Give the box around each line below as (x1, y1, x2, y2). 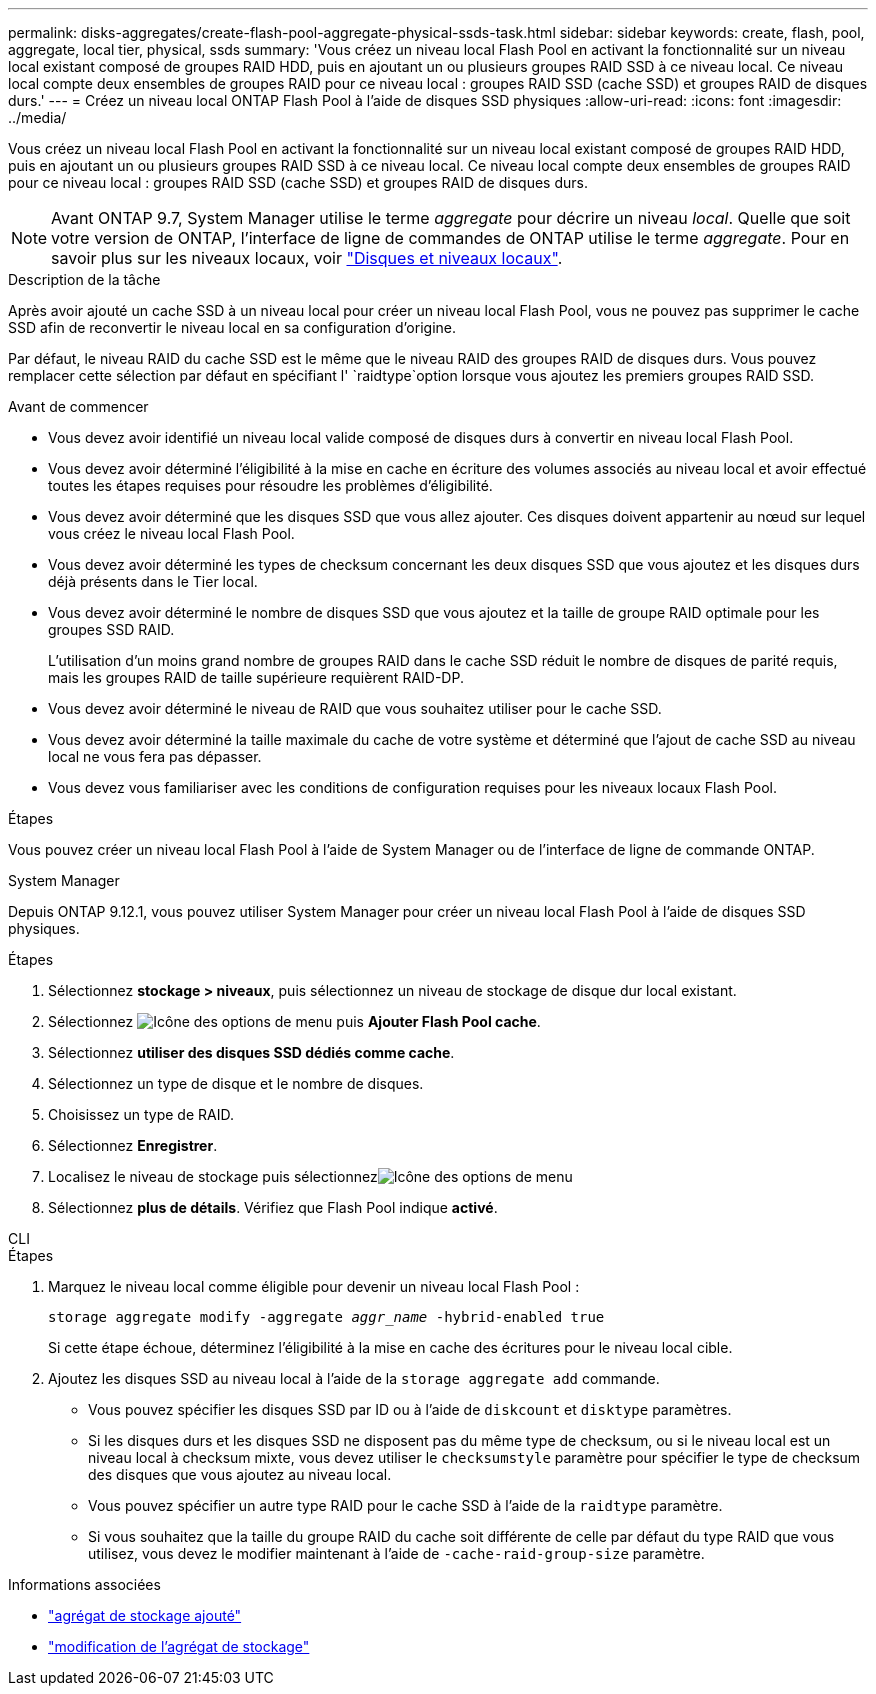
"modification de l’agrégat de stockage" (48, 1638, 310, 1655)
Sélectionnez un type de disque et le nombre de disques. (48, 1075, 424, 1092)
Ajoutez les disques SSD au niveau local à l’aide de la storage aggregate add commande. (48, 1370, 660, 1387)
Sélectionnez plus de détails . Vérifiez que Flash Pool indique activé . (48, 1199, 498, 1216)
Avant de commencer (8, 398, 149, 415)
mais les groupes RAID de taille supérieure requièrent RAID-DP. (48, 669, 464, 686)
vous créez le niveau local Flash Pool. (48, 525, 295, 542)
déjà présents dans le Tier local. (48, 573, 258, 590)
